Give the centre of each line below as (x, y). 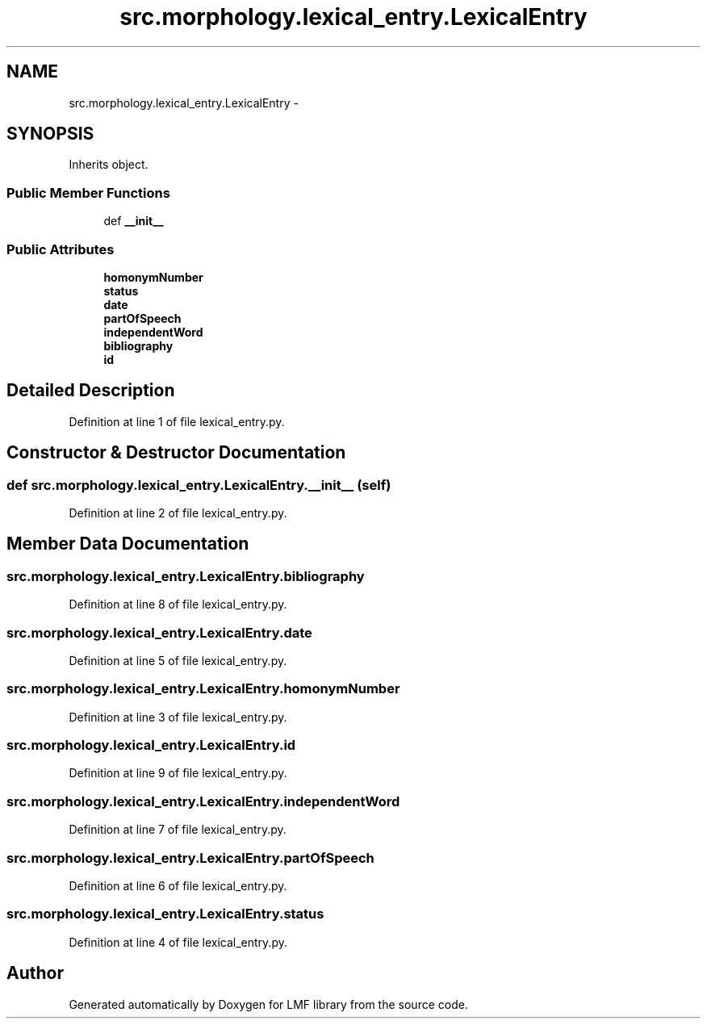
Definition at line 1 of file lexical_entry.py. (177, 421)
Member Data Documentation (128, 544)
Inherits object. (109, 165)
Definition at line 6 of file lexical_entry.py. (178, 885)
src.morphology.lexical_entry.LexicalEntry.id (151, 745)
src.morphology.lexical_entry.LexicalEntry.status (165, 914)
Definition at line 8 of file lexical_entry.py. (178, 605)
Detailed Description (91, 391)
